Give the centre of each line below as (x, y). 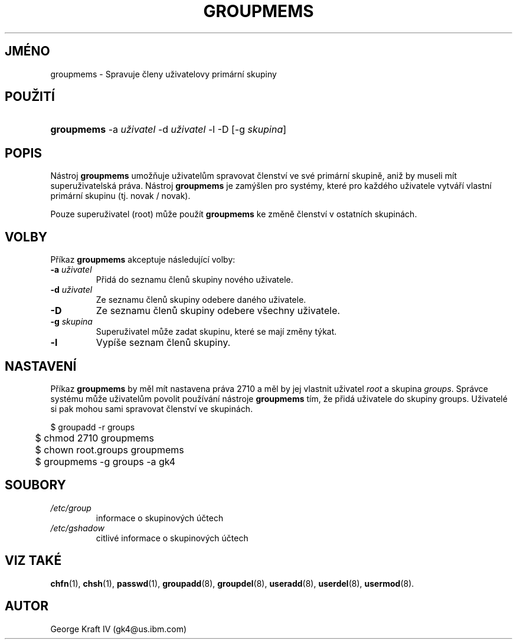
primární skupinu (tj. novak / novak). (120, 196)
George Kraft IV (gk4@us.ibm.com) (119, 629)
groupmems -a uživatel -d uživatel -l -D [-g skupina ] (168, 130)
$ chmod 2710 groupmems (95, 438)
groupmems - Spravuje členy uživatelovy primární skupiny (163, 74)
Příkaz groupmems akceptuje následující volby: (143, 260)
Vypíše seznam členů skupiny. (163, 343)
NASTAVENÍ (41, 366)
